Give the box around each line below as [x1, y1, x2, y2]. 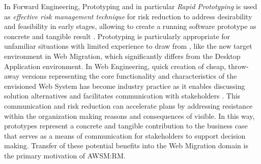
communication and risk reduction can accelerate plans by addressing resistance [4, 100, 253, 111]
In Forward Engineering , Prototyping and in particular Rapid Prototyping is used [4, 1, 257, 11]
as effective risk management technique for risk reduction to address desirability [4, 11, 252, 21]
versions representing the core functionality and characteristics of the [21, 71, 237, 81]
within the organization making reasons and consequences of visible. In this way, [4, 110, 255, 121]
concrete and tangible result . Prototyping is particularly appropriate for [4, 30, 230, 41]
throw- [228, 60, 249, 71]
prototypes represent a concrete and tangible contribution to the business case [4, 120, 248, 131]
